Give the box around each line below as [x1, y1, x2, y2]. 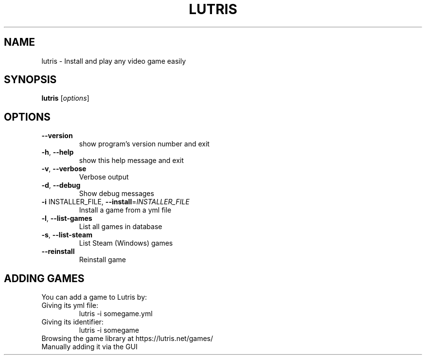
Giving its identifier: [41, 318, 104, 326]
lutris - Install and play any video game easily [41, 56, 186, 65]
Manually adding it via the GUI [41, 342, 138, 351]
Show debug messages [79, 189, 154, 198]
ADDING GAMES [4, 272, 85, 285]
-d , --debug [41, 181, 81, 190]
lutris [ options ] [41, 94, 89, 103]
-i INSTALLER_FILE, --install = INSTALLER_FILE [41, 197, 190, 206]
